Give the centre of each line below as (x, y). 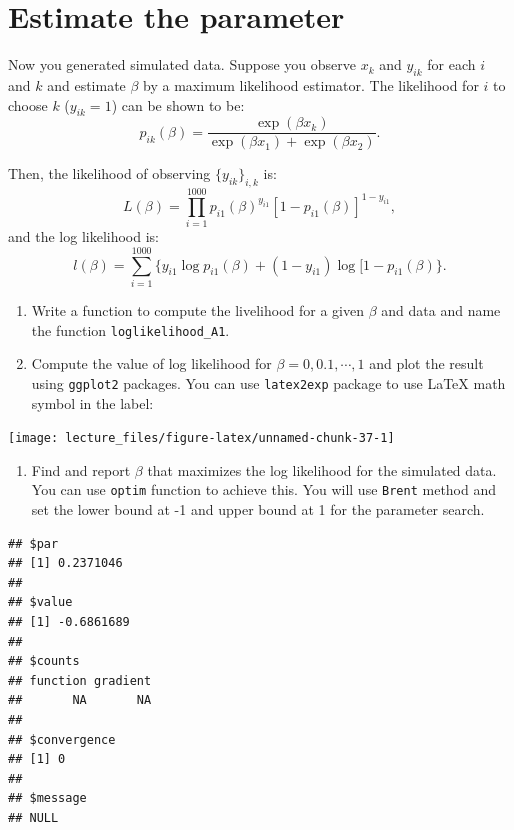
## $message (47, 798)
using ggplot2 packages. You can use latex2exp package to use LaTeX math (268, 382)
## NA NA (80, 700)
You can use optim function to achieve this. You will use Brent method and (264, 489)
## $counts (44, 661)
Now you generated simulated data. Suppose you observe (182, 64)
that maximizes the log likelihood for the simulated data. (322, 469)
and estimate (86, 84)
